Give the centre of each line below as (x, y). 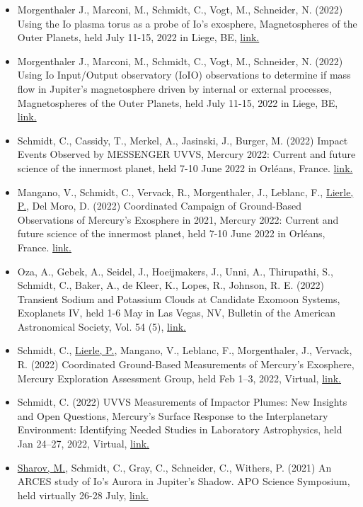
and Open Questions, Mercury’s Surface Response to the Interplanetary (173, 415)
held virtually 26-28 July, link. (83, 495)
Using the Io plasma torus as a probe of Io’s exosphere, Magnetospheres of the (187, 23)
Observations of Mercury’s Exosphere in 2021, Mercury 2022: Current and (178, 219)
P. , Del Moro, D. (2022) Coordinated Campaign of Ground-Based (160, 206)
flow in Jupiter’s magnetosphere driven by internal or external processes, (174, 88)
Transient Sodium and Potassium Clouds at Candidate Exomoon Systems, (179, 298)
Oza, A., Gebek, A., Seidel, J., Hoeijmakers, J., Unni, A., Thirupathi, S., (175, 271)
